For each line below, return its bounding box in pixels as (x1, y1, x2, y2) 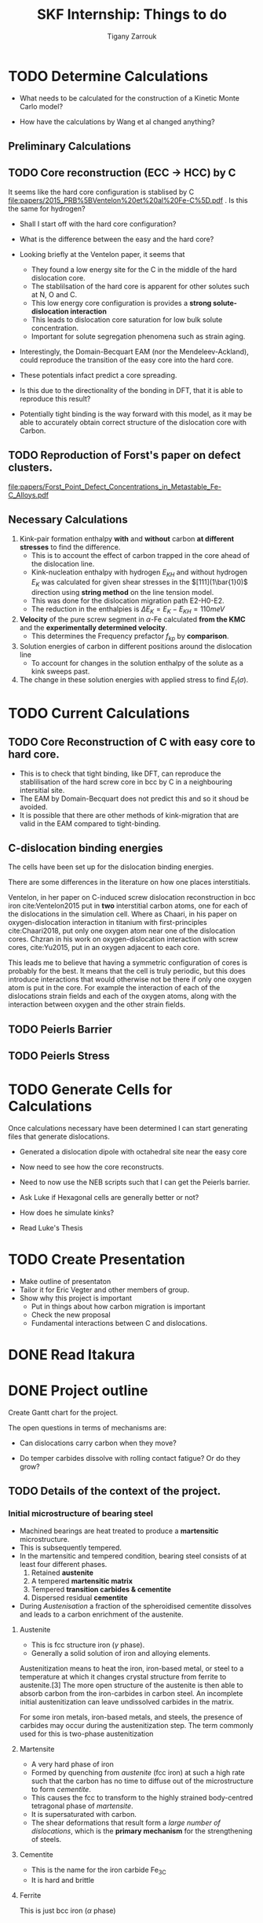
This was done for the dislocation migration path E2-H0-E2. (31, 596, 225, 606)
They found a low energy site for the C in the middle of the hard (31, 265, 237, 274)
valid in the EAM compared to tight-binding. (19, 819, 161, 828)
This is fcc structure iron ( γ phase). (31, 1640, 145, 1650)
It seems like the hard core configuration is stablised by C (8, 187, 195, 196)
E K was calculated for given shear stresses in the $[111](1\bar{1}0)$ (31, 578, 249, 589)
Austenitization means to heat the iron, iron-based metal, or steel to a (19, 1664, 244, 1673)
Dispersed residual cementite (31, 1593, 128, 1602)
